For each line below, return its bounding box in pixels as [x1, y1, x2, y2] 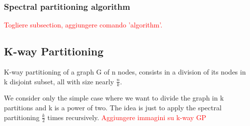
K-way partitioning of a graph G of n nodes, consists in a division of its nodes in [4, 67, 246, 77]
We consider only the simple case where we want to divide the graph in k [4, 93, 224, 103]
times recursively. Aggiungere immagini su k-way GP [47, 112, 206, 122]
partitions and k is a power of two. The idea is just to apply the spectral [4, 102, 222, 113]
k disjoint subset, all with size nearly [4, 76, 114, 86]
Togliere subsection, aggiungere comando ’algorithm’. [4, 20, 163, 30]
